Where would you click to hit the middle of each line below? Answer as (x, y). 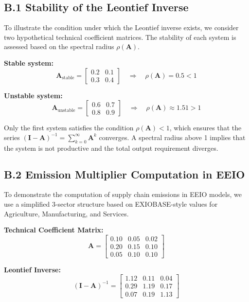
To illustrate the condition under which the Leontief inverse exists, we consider (121, 27)
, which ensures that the (205, 128)
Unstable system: (33, 95)
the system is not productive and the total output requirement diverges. (111, 148)
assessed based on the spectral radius (59, 46)
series (12, 137)
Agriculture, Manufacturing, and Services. (66, 213)
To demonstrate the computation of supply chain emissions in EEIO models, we (123, 194)
